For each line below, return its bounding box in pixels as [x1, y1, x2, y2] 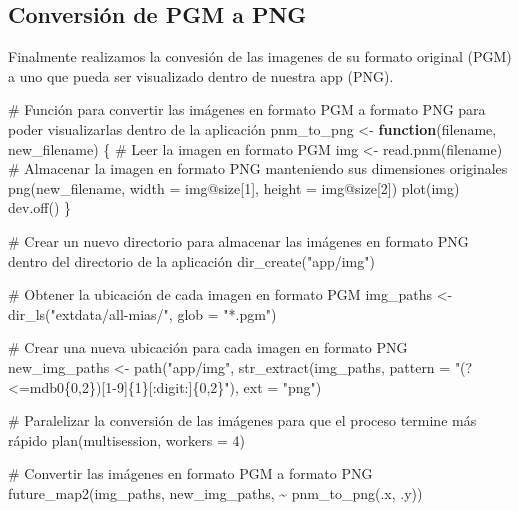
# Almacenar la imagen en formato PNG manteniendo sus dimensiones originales [8, 158, 508, 179]
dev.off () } [8, 197, 72, 218]
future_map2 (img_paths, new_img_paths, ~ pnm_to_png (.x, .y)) [8, 482, 423, 503]
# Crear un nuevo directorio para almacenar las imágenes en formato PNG [8, 230, 469, 251]
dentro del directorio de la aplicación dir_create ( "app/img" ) [8, 250, 375, 271]
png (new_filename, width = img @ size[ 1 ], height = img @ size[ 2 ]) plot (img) [8, 177, 460, 198]
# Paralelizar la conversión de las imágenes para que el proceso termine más [8, 410, 477, 431]
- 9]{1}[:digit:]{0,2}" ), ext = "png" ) [112, 376, 322, 397]
